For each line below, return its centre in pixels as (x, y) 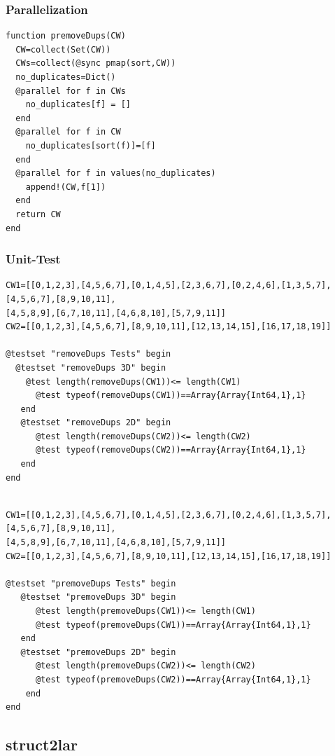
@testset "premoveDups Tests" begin (91, 583)
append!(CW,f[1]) (66, 187)
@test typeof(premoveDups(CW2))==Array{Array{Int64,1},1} (173, 679)
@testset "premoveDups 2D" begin (98, 652)
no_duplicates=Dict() (66, 77)
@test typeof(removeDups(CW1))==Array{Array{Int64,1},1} (171, 396)
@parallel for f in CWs (71, 91)
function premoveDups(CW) (66, 36)
